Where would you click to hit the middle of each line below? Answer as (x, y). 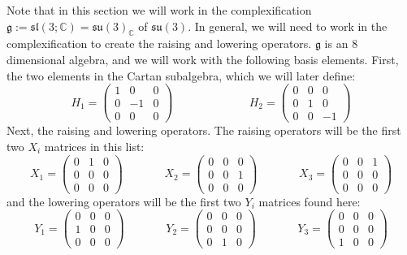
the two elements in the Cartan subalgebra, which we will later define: (181, 75)
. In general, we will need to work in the (288, 26)
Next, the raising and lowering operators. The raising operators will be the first (204, 130)
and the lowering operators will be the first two (124, 201)
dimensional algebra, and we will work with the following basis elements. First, (203, 59)
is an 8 (341, 43)
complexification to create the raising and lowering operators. (159, 43)
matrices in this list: (94, 146)
